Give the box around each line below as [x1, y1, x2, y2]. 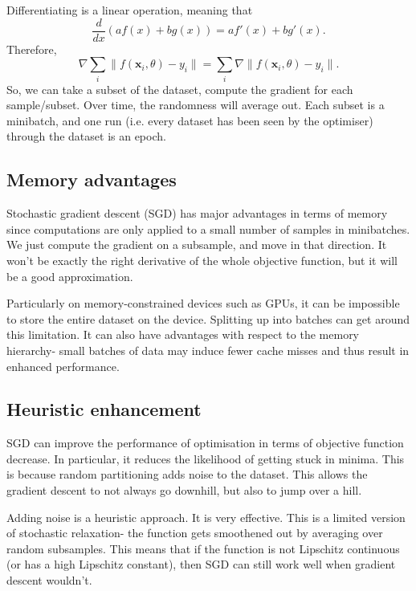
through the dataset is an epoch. [6, 128, 166, 145]
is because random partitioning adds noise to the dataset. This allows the [6, 466, 368, 483]
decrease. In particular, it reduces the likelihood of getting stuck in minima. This [6, 450, 405, 467]
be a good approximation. [6, 267, 133, 284]
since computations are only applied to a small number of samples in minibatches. [6, 220, 410, 237]
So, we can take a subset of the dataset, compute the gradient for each [6, 80, 353, 97]
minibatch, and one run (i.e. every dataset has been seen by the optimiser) [6, 112, 373, 128]
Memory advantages [6, 167, 177, 192]
